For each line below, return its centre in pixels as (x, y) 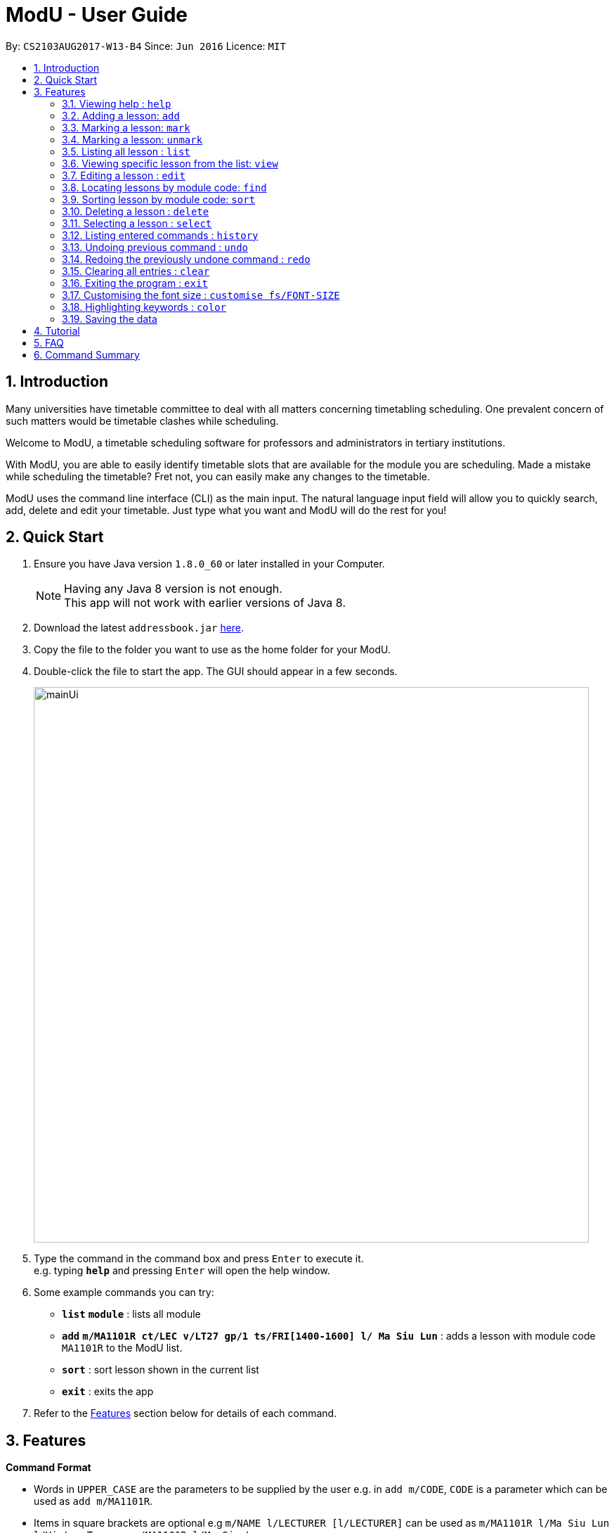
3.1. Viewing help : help (117, 103)
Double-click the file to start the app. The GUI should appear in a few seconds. (216, 672)
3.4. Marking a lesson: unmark (132, 139)
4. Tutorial (57, 331)
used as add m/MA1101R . (93, 1501)
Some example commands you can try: (124, 1293)
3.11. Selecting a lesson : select (137, 223)
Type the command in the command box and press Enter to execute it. (199, 1259)
